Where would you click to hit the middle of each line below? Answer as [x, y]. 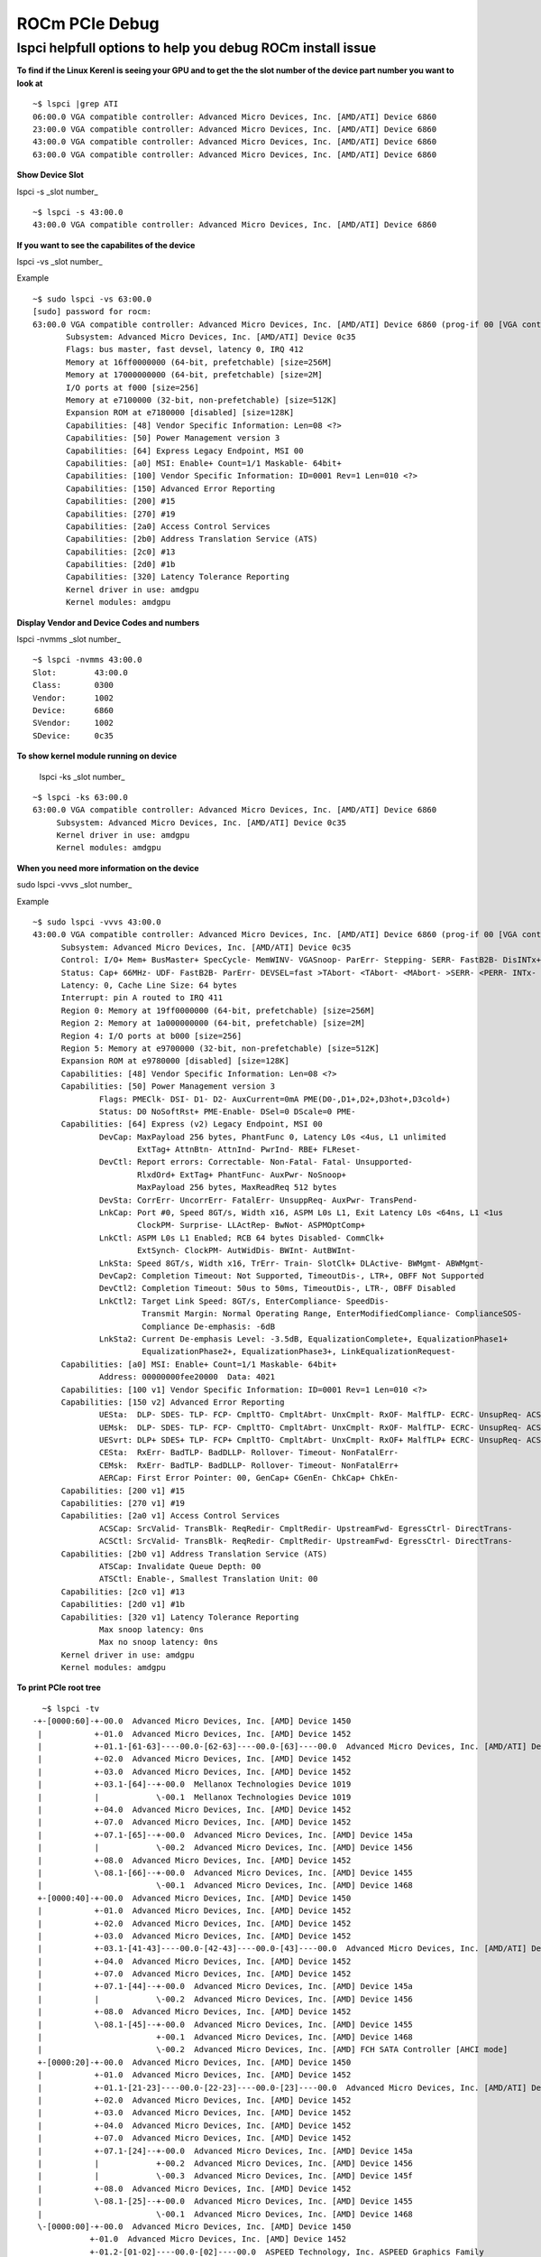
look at [30, 83]
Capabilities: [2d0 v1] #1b [123, 1604]
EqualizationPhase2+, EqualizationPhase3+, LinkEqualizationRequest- [298, 1351]
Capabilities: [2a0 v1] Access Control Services [170, 1516]
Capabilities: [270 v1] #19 [123, 1504]
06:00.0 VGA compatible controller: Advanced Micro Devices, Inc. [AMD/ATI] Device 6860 [235, 116]
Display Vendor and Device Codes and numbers [108, 622]
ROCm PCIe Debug [88, 23]
